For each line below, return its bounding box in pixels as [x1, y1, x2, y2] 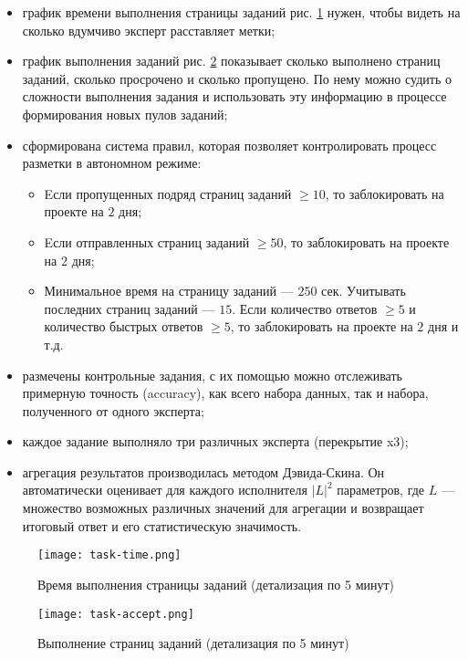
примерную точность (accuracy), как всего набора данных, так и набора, [22, 383, 429, 403]
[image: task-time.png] [37, 549, 182, 562]
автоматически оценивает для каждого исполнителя [22, 480, 307, 499]
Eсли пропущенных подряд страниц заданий [44, 183, 292, 203]
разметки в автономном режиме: [22, 153, 202, 173]
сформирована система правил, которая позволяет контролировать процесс [22, 135, 437, 154]
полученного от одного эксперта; [22, 401, 204, 420]
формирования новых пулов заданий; [22, 104, 228, 123]
